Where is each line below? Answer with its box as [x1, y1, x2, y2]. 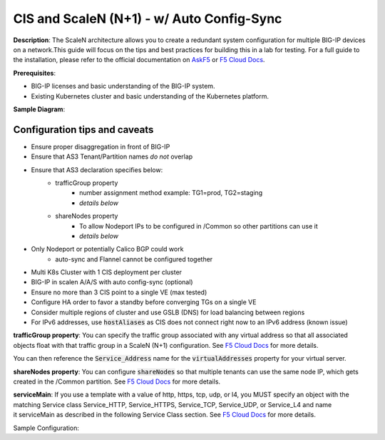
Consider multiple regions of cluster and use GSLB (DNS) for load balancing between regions [31, 308, 305, 316]
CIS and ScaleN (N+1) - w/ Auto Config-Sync [13, 11, 282, 26]
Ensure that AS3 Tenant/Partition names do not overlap [31, 152, 193, 161]
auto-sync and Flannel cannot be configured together [55, 254, 213, 264]
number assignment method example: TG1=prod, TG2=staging [79, 189, 263, 197]
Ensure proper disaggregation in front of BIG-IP [31, 142, 170, 151]
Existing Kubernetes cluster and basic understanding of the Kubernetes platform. [31, 91, 269, 100]
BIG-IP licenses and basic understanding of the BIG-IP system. [31, 82, 215, 91]
